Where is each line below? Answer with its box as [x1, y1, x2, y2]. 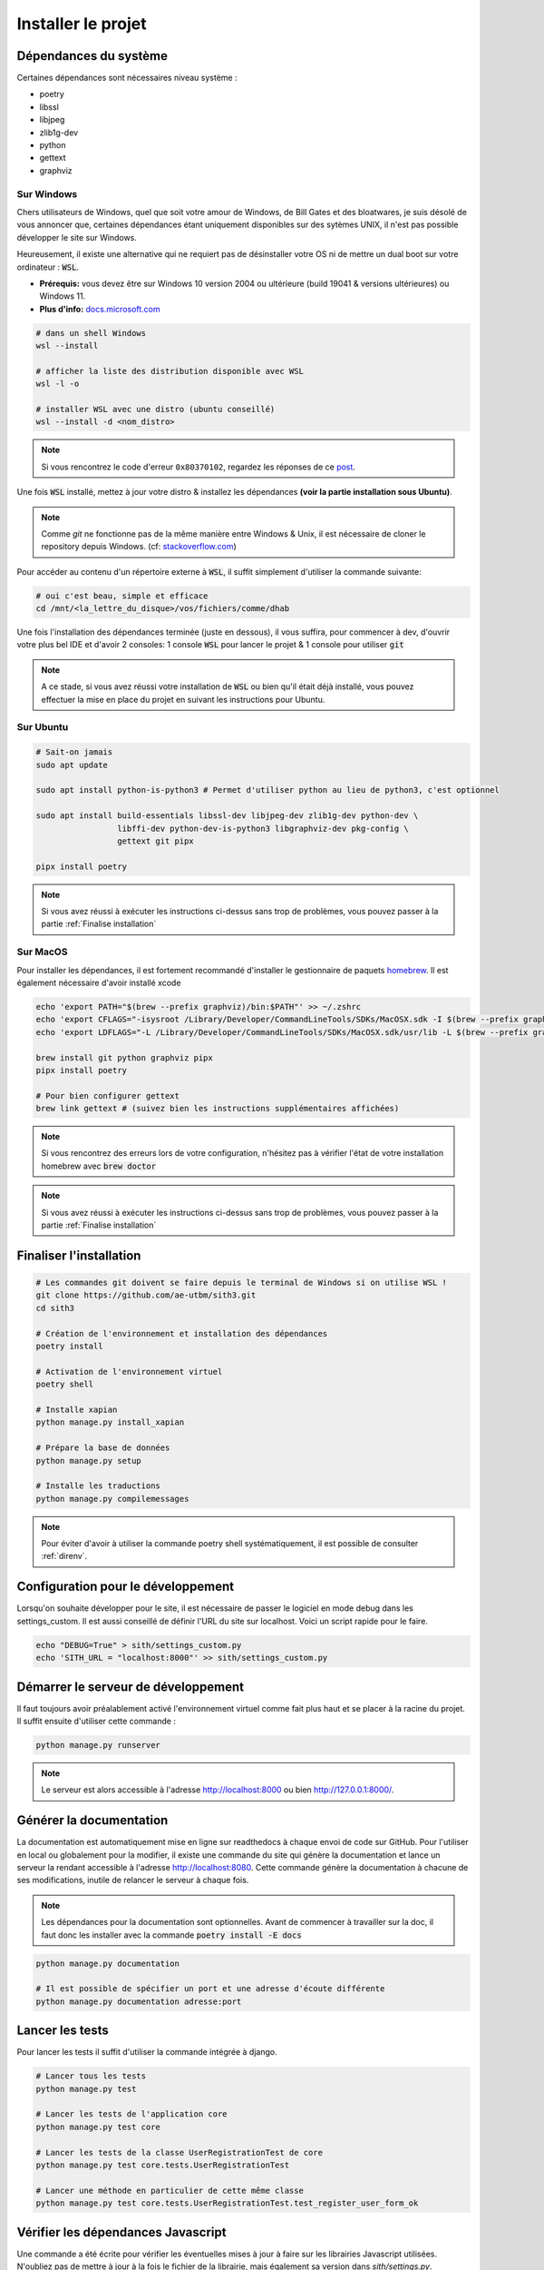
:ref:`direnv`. [41, 1551, 88, 1562]
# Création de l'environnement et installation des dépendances [35, 1328, 328, 1338]
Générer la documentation [16, 1812, 169, 1829]
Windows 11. [39, 291, 86, 301]
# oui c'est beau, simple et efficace [35, 590, 209, 601]
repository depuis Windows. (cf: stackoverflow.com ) [41, 541, 238, 552]
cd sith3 [35, 1303, 75, 1313]
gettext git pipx [116, 835, 194, 846]
